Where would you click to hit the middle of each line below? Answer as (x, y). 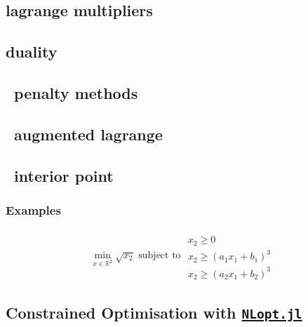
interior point (64, 175)
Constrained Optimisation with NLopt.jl (154, 313)
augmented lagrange (88, 134)
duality (32, 52)
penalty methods (76, 92)
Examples (33, 209)
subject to (160, 255)
